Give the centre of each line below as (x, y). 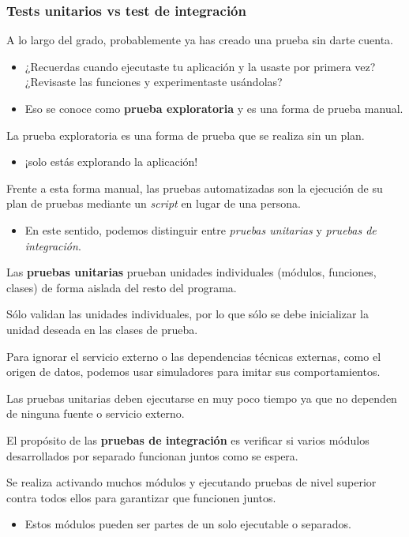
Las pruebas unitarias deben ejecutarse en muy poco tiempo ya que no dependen (202, 398)
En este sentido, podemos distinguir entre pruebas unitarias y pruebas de (201, 229)
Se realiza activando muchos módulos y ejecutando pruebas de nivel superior (191, 482)
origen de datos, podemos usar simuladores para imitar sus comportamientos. (193, 372)
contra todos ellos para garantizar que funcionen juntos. (141, 497)
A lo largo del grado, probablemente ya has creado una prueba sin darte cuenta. (200, 40)
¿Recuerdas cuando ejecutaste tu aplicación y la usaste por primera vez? (200, 66)
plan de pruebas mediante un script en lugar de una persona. (154, 203)
